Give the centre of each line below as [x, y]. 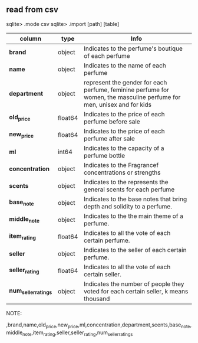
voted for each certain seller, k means [136, 291]
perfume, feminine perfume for [126, 90]
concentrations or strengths [122, 172]
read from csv [32, 10]
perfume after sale [109, 138]
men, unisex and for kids [118, 104]
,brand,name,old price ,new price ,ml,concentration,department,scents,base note [98, 325]
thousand [97, 299]
